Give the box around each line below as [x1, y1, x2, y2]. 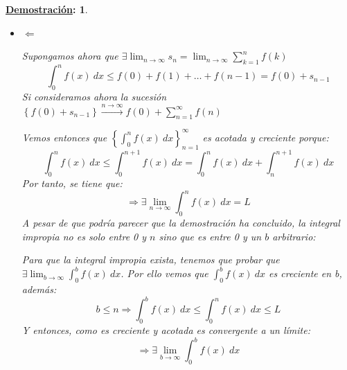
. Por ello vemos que [121, 266, 208, 281]
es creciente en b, [269, 266, 342, 281]
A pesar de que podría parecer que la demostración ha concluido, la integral [21, 215, 340, 229]
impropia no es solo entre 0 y [21, 229, 147, 243]
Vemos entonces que [21, 130, 107, 144]
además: [21, 282, 57, 297]
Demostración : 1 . [6, 2, 88, 16]
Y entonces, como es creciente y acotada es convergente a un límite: [21, 322, 310, 337]
